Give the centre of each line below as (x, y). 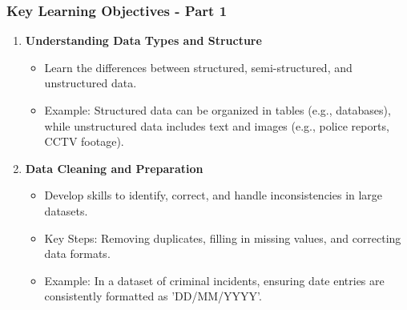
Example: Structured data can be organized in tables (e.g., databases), (218, 110)
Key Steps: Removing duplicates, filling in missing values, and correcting (223, 238)
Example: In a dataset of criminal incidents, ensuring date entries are (214, 280)
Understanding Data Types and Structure (143, 40)
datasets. (66, 210)
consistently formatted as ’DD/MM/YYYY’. (153, 296)
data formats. (77, 254)
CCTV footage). (84, 141)
